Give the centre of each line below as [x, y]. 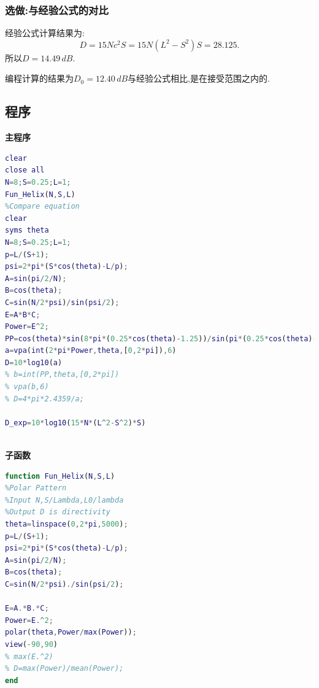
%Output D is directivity [58, 512]
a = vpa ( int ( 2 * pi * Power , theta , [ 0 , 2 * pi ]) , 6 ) [91, 351]
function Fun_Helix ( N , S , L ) [60, 476]
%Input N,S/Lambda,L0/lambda [64, 500]
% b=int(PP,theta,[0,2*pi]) [62, 375]
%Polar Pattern [36, 488]
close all [25, 170]
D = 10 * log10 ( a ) [34, 362]
